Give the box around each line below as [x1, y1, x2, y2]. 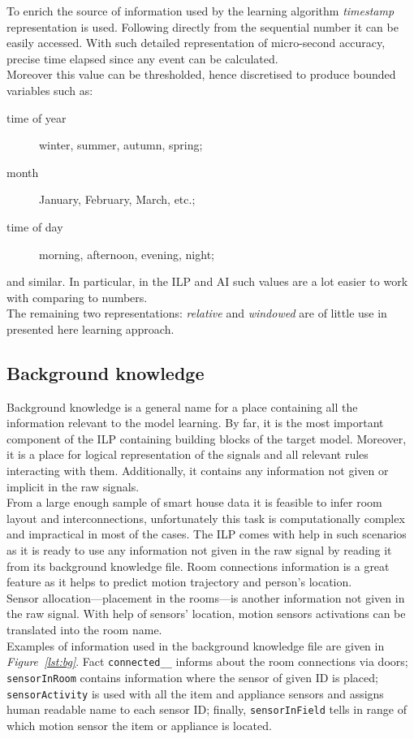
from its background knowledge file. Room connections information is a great [6, 557, 390, 574]
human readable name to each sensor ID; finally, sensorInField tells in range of [6, 701, 408, 718]
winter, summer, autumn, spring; [39, 136, 203, 153]
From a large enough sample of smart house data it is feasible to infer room [6, 494, 382, 511]
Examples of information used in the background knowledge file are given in [6, 637, 385, 654]
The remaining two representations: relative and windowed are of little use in [6, 305, 387, 322]
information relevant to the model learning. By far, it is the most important [6, 414, 384, 431]
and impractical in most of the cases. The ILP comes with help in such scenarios [6, 525, 407, 542]
